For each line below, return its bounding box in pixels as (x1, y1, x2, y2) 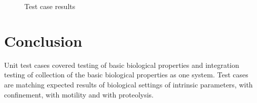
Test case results (24, 1, 76, 11)
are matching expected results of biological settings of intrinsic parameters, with (4, 79, 253, 89)
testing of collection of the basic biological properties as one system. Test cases (4, 69, 248, 80)
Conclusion (4, 30, 83, 51)
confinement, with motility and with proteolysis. (4, 89, 154, 99)
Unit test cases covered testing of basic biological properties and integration (4, 59, 239, 70)
